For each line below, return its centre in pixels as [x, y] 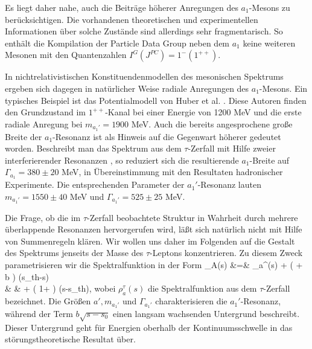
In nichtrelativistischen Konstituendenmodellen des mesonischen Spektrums [144, 76]
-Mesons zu [269, 7]
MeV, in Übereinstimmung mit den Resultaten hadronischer [172, 172]
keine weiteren [269, 43]
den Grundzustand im [46, 112]
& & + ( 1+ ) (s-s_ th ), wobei [60, 288]
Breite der [24, 136]
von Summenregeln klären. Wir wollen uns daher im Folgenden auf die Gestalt [150, 241]
